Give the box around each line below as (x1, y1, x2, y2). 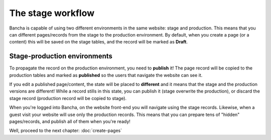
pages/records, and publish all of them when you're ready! (9, 118, 130, 124)
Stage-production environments (9, 52, 113, 60)
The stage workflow (9, 7, 95, 18)
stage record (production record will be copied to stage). (9, 95, 127, 101)
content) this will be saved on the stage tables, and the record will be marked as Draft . (9, 39, 188, 45)
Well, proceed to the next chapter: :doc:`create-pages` (9, 127, 122, 133)
